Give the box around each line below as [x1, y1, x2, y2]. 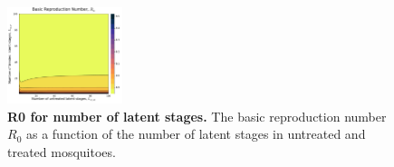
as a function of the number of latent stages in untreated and [25, 124, 366, 143]
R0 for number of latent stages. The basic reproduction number [7, 106, 387, 125]
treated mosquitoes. [7, 142, 116, 161]
